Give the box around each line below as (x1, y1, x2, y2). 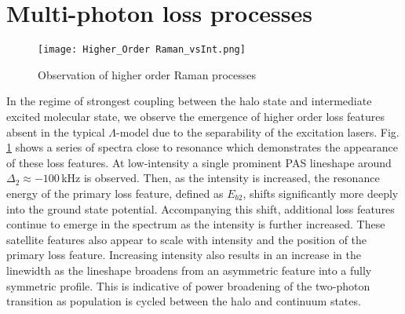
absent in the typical (6, 123, 105, 140)
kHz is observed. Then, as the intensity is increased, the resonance (61, 170, 380, 186)
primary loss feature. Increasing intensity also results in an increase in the (6, 246, 361, 263)
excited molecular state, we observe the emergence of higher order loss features (6, 108, 385, 124)
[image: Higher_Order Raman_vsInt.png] (38, 44, 246, 56)
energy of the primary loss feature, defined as (6, 184, 224, 201)
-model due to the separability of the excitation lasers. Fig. (116, 123, 400, 140)
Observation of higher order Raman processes (38, 66, 256, 82)
